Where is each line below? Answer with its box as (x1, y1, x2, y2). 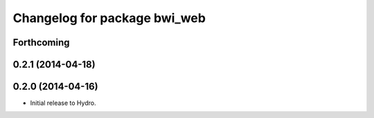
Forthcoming (12, 37, 70, 48)
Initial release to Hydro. (30, 99, 96, 107)
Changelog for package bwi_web (12, 10, 206, 26)
